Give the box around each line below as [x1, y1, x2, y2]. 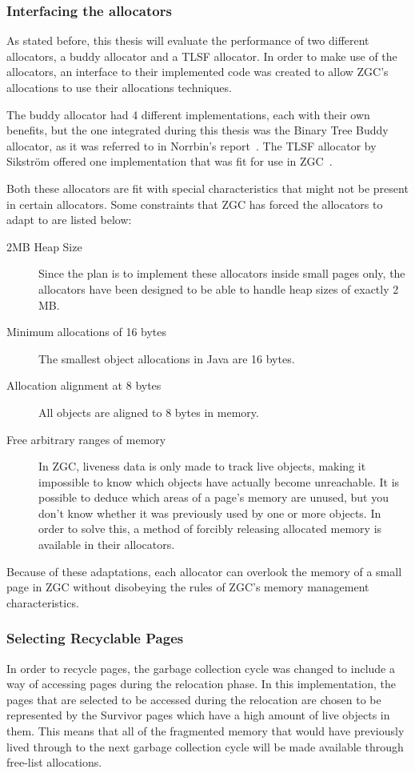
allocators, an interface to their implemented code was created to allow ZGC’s [6, 63, 389, 80]
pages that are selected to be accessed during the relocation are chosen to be [6, 691, 381, 707]
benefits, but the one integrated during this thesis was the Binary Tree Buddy [6, 122, 389, 138]
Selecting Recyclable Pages [6, 628, 184, 648]
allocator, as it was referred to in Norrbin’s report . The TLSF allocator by [6, 137, 377, 154]
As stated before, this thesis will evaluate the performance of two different [6, 32, 369, 49]
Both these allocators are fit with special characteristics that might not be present [6, 179, 409, 196]
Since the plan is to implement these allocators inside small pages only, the [38, 265, 405, 282]
